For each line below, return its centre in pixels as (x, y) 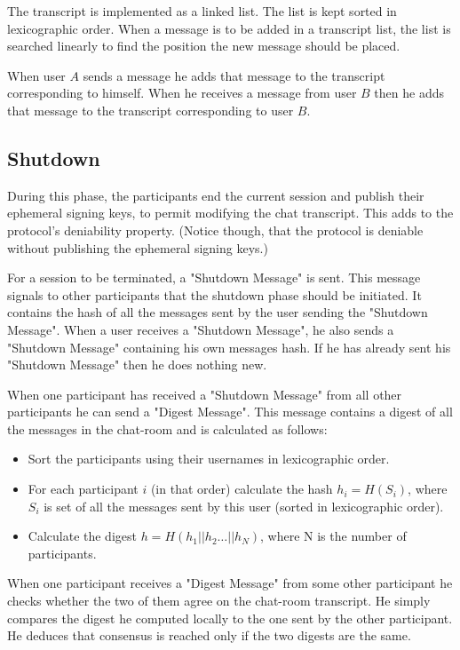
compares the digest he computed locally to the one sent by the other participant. (230, 618)
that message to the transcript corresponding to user (151, 110)
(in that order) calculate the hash (242, 489)
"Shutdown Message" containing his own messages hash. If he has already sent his (229, 347)
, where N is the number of (333, 536)
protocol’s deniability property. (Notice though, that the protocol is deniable (215, 230)
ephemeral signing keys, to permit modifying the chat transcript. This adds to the (230, 213)
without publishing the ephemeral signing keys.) (138, 247)
